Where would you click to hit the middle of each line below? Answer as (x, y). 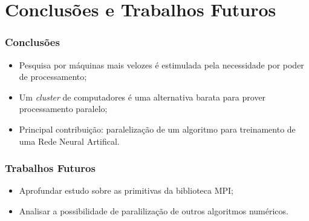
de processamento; (53, 77)
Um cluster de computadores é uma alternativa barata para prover (142, 97)
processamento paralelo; (63, 109)
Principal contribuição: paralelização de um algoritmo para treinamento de (157, 129)
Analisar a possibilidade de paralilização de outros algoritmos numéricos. (154, 210)
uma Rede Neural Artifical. (69, 141)
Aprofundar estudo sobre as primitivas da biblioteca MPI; (126, 190)
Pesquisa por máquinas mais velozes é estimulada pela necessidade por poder (161, 64)
